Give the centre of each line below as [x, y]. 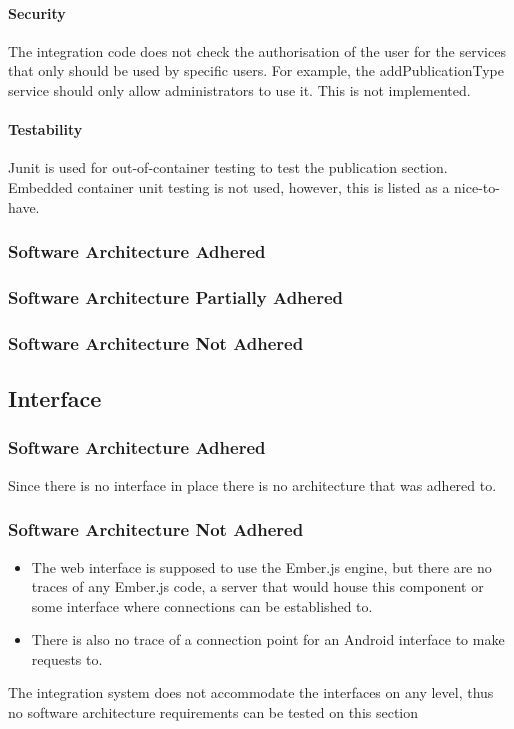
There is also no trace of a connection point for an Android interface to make [268, 639]
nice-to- [477, 186]
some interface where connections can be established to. [202, 605]
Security [37, 12]
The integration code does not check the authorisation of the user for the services [257, 50]
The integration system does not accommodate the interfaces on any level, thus [251, 692]
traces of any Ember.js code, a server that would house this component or [257, 586]
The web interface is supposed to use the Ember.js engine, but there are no [261, 566]
